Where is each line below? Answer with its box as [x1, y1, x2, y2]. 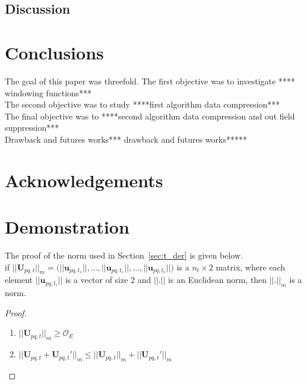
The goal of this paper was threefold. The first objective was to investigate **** [5, 74, 295, 87]
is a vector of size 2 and [65, 273, 151, 286]
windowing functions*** [5, 86, 92, 99]
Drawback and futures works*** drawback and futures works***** [5, 133, 247, 145]
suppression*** [5, 121, 59, 134]
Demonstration [5, 215, 129, 239]
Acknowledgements [5, 168, 163, 192]
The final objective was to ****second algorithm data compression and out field [5, 109, 295, 122]
